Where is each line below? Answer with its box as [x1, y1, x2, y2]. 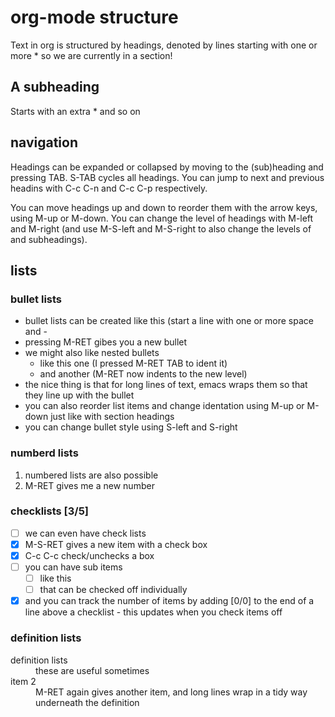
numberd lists [10, 446, 79, 460]
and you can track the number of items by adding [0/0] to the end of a [24, 595, 315, 607]
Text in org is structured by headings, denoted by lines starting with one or [10, 39, 318, 51]
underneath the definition [35, 696, 140, 708]
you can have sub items [24, 561, 123, 573]
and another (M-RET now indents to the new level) [39, 368, 248, 380]
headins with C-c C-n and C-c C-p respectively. [10, 182, 208, 194]
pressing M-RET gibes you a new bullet [24, 336, 188, 348]
